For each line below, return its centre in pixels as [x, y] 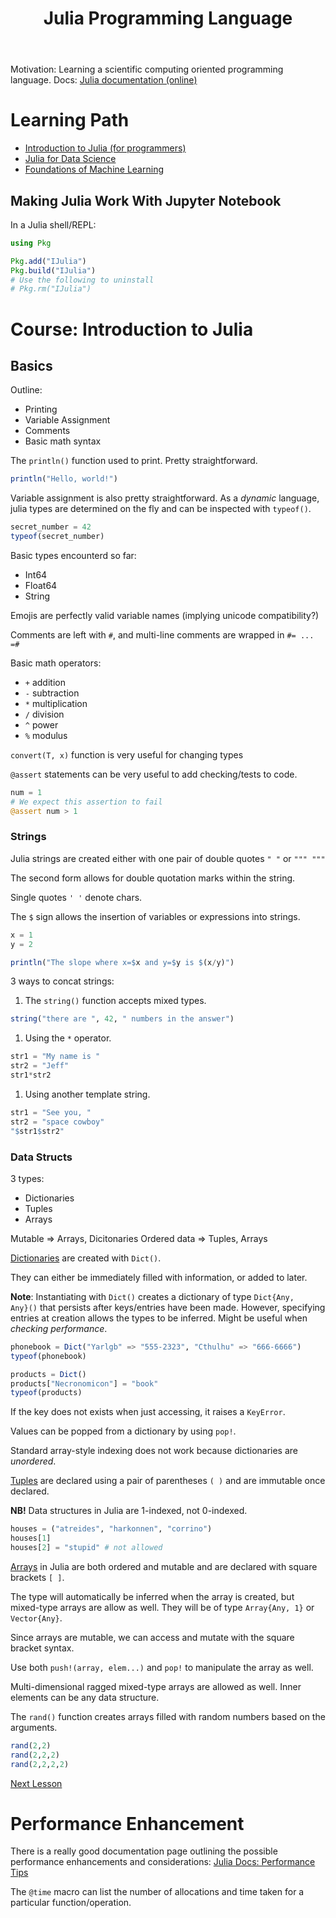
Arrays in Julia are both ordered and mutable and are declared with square [164, 1566]
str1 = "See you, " [51, 1112]
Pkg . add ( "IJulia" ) [48, 261]
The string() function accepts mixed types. [115, 1001]
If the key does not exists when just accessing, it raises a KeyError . [148, 1412]
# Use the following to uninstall [82, 280]
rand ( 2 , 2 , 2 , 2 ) [40, 1764]
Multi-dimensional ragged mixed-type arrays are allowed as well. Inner [156, 1686]
